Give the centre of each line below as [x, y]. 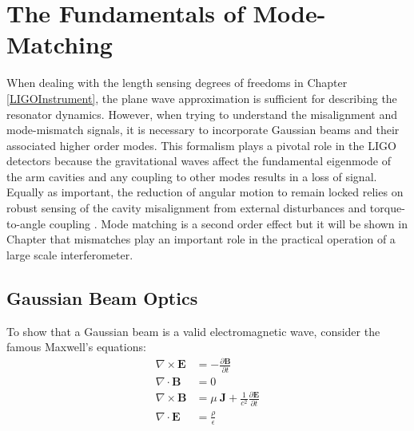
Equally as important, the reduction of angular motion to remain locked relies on [205, 192]
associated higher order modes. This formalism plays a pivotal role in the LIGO [201, 145]
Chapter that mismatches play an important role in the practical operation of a [201, 239]
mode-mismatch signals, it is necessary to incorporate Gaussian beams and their [203, 130]
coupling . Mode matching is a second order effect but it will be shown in [228, 223]
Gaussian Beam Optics [102, 297]
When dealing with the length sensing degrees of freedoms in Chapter [177, 83]
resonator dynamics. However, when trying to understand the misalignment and [202, 114]
